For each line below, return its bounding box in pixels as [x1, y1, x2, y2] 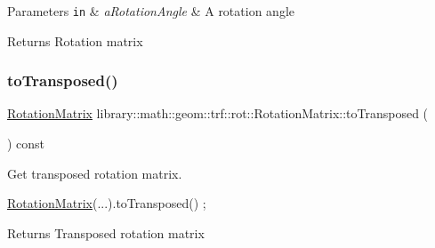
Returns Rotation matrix [7, 31, 143, 50]
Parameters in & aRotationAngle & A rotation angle [7, 2, 294, 20]
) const [7, 134, 45, 153]
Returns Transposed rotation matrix [7, 223, 205, 242]
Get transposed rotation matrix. [7, 164, 182, 182]
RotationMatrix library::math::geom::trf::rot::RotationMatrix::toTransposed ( [7, 104, 429, 123]
